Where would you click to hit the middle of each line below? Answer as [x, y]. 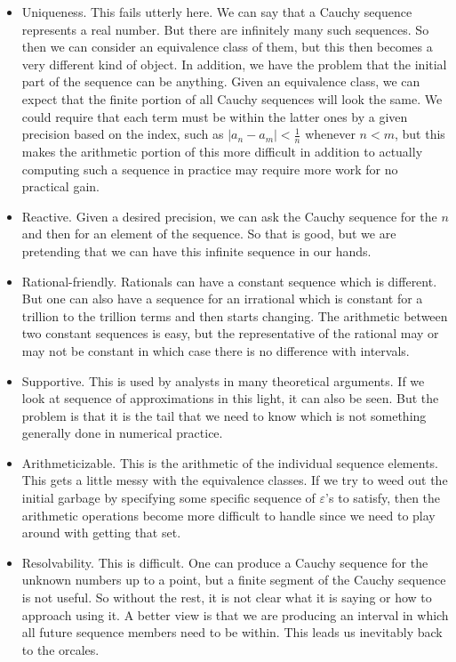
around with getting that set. [101, 533]
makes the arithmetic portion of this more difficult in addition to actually [222, 151]
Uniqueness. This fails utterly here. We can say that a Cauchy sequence [217, 12]
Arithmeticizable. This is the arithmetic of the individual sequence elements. [230, 462]
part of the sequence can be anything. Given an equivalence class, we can [221, 81]
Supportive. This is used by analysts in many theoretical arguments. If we [223, 380]
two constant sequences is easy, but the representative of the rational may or [230, 333]
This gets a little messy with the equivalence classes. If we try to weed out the [235, 480]
